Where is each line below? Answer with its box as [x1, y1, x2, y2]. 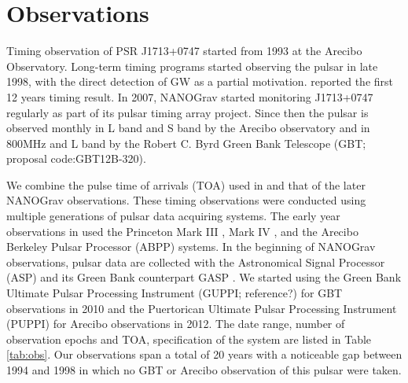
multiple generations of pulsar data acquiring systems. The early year [6, 208, 340, 224]
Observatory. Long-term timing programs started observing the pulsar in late [6, 57, 378, 74]
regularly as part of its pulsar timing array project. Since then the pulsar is [6, 104, 369, 120]
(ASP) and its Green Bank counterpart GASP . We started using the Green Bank [6, 269, 402, 285]
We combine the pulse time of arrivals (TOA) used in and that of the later [6, 176, 366, 193]
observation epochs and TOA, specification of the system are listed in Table [6, 330, 372, 347]
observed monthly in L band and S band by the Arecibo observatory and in [6, 120, 370, 136]
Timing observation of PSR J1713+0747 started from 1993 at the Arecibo [6, 42, 362, 59]
